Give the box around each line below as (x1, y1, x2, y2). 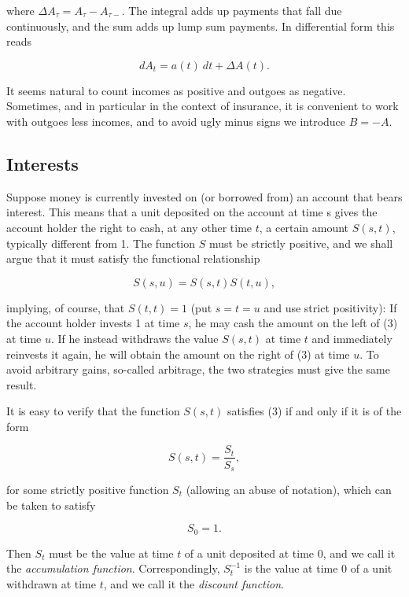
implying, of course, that (6, 299, 125, 315)
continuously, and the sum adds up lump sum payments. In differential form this (6, 17, 395, 34)
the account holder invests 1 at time (6, 315, 180, 331)
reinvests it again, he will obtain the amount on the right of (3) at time (6, 345, 350, 362)
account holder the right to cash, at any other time (6, 219, 252, 235)
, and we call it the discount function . (103, 575, 284, 591)
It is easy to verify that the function (6, 403, 180, 419)
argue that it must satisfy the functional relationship (6, 250, 260, 267)
